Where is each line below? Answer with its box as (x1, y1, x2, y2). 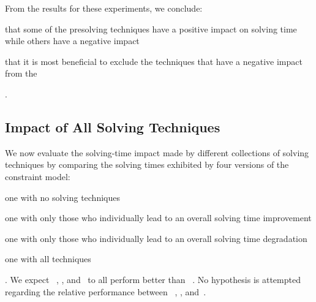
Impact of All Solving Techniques (5, 117, 220, 136)
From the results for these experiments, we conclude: (5, 2, 203, 14)
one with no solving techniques (5, 191, 120, 203)
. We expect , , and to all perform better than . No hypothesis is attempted (5, 273, 301, 285)
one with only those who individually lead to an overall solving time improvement (5, 211, 312, 224)
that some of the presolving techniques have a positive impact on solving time (5, 22, 297, 35)
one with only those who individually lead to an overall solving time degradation (5, 232, 307, 244)
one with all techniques (5, 252, 91, 265)
